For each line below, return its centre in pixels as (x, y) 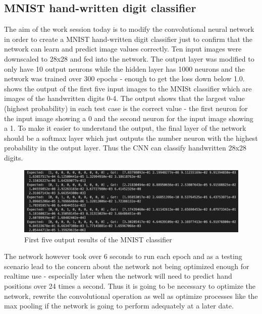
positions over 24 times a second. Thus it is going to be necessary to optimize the (130, 285)
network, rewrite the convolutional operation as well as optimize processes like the (131, 296)
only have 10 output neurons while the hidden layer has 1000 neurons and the (124, 68)
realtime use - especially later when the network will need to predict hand (118, 276)
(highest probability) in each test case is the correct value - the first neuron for (126, 108)
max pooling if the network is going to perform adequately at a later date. (119, 306)
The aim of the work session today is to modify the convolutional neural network (129, 29)
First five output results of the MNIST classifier (98, 239)
